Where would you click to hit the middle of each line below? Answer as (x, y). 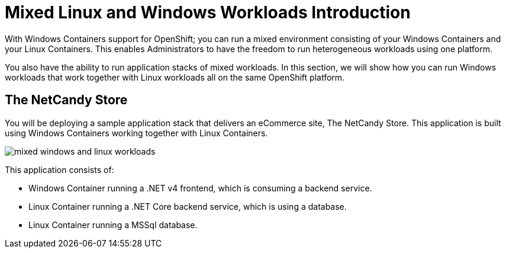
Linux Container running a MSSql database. (113, 225)
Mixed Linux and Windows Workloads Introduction (208, 12)
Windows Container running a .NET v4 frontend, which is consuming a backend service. (200, 188)
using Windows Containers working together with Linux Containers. (136, 133)
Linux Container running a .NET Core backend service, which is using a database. (188, 206)
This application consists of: (59, 169)
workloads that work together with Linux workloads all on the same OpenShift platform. (175, 77)
